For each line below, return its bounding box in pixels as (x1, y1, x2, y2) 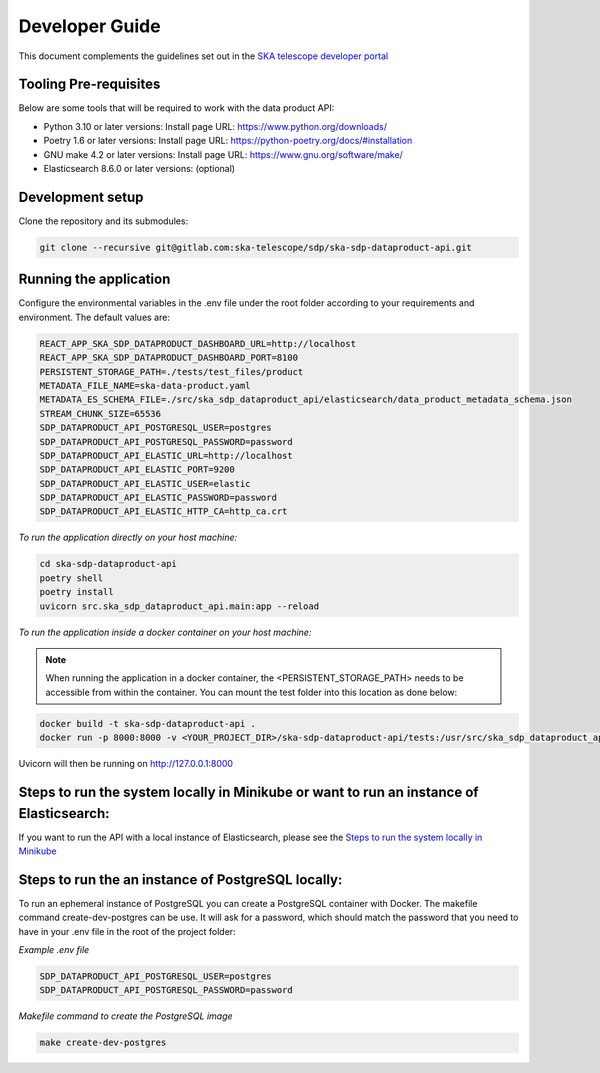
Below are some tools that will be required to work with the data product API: (18, 102, 335, 114)
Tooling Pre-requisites (18, 76, 161, 93)
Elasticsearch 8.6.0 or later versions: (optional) (43, 163, 235, 175)
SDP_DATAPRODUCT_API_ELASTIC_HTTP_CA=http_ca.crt (39, 506, 288, 517)
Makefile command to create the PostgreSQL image (18, 1010, 234, 1022)
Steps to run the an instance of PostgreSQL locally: (18, 871, 343, 888)
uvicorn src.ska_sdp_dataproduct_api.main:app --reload (39, 600, 320, 612)
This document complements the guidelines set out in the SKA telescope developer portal (18, 50, 389, 62)
